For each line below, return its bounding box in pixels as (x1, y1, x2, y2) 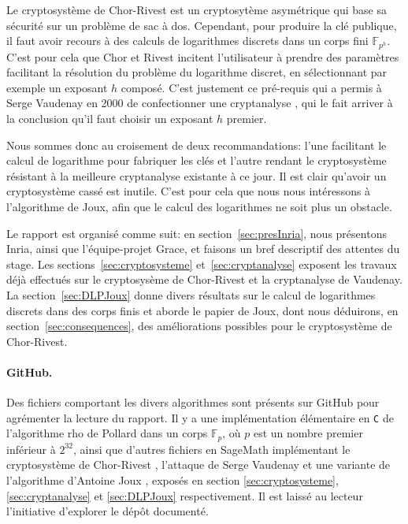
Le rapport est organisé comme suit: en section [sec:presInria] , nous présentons (6, 225, 387, 241)
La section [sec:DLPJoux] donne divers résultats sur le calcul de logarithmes (6, 286, 376, 303)
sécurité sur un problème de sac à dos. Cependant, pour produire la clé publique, (6, 17, 397, 33)
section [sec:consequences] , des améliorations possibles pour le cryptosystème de (6, 318, 392, 334)
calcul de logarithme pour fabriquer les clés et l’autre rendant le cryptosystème (6, 152, 387, 169)
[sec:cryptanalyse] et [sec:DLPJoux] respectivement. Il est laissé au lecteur (6, 487, 363, 504)
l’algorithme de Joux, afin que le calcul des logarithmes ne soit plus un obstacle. (6, 198, 392, 214)
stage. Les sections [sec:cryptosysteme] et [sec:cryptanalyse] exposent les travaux (6, 255, 397, 272)
